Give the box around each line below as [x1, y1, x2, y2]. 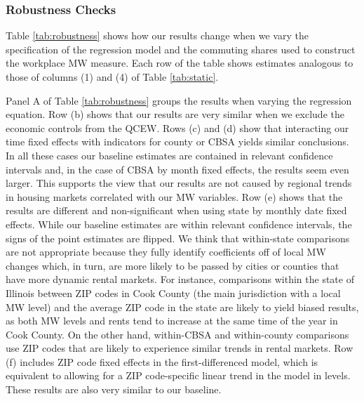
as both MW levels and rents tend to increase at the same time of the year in [6, 313, 338, 328]
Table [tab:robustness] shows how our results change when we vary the [6, 28, 309, 43]
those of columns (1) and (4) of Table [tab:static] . [6, 70, 219, 84]
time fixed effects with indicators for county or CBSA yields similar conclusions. [6, 134, 349, 149]
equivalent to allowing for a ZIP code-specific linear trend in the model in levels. [6, 368, 351, 383]
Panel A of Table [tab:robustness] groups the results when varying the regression [6, 93, 352, 107]
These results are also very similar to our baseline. [6, 382, 222, 397]
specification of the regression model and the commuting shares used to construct [6, 41, 356, 56]
